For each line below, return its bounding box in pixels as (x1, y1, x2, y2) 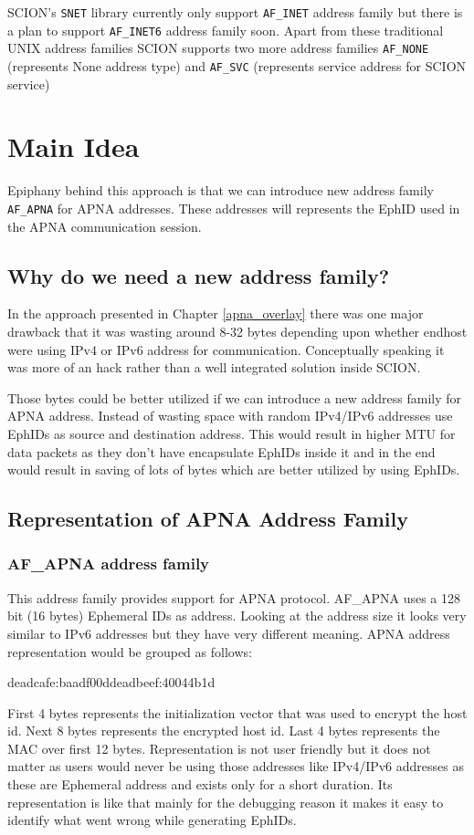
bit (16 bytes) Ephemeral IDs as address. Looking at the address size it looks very (7, 606, 467, 625)
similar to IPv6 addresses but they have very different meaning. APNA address (7, 623, 450, 642)
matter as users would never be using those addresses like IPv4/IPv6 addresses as (7, 757, 464, 776)
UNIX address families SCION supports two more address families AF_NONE (7, 38, 429, 57)
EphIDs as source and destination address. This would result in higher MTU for (7, 423, 456, 443)
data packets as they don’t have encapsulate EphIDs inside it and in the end (7, 442, 436, 461)
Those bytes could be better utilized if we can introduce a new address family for (7, 388, 462, 407)
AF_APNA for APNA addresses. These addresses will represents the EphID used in (7, 198, 460, 217)
